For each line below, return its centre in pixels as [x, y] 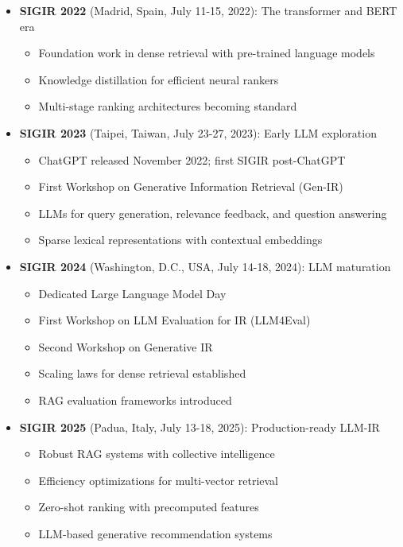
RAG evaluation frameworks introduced [135, 400]
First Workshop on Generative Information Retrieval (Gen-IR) [191, 186]
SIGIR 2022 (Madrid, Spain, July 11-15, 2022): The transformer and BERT [208, 10]
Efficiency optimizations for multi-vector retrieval [159, 480]
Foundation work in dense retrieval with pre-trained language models [207, 53]
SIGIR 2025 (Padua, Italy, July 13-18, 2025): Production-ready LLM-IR [200, 427]
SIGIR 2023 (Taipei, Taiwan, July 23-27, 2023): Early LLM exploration [198, 132]
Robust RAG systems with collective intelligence [157, 454]
